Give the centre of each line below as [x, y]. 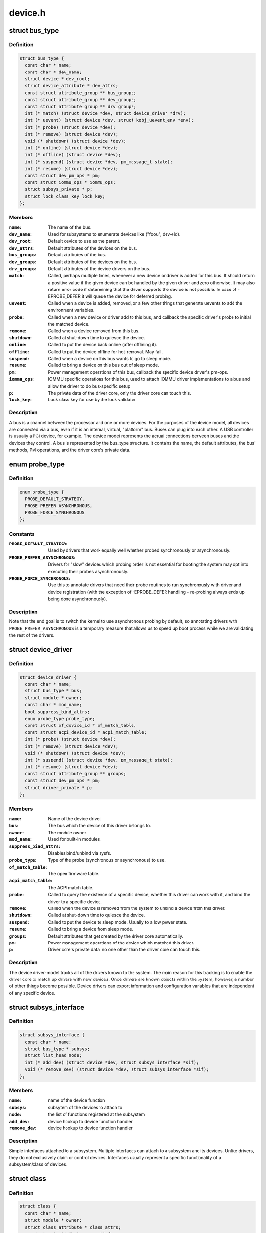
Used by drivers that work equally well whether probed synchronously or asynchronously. [139, 550]
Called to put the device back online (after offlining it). [103, 345]
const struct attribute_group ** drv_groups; [81, 107]
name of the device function [77, 1100]
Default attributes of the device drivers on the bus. [99, 269]
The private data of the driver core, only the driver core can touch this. [120, 393]
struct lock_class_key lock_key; [65, 196]
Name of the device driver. [75, 818]
